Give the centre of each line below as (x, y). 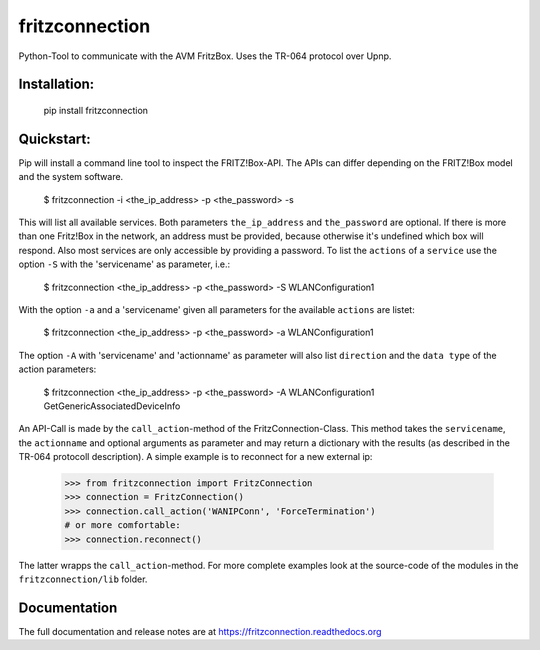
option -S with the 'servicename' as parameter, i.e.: (124, 264)
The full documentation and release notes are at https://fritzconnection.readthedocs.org (200, 631)
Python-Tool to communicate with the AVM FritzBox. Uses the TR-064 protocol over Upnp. (205, 56)
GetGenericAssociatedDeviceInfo (112, 406)
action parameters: (57, 369)
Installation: (56, 84)
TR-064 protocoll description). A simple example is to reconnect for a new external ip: (195, 457)
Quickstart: (55, 138)
